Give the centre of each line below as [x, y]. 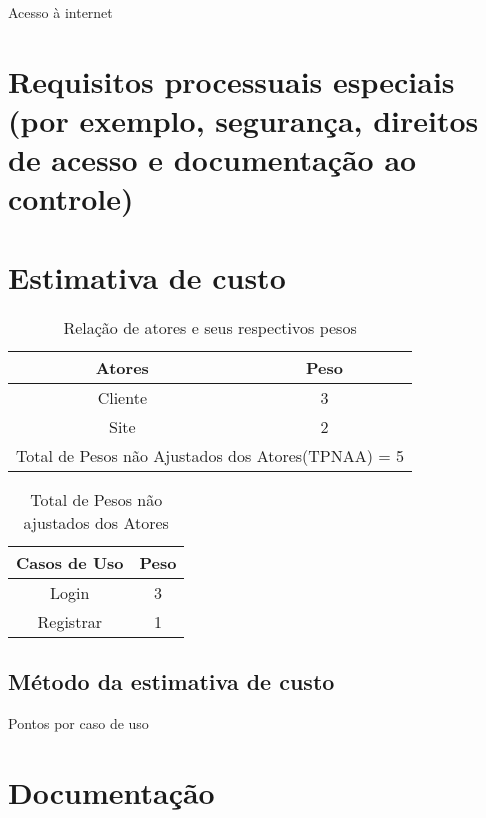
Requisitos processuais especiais [231, 80]
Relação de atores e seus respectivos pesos [210, 327]
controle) [71, 198]
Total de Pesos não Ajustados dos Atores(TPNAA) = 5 [210, 455]
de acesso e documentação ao [212, 159]
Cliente [122, 397]
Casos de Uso [70, 562]
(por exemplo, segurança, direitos [243, 119]
